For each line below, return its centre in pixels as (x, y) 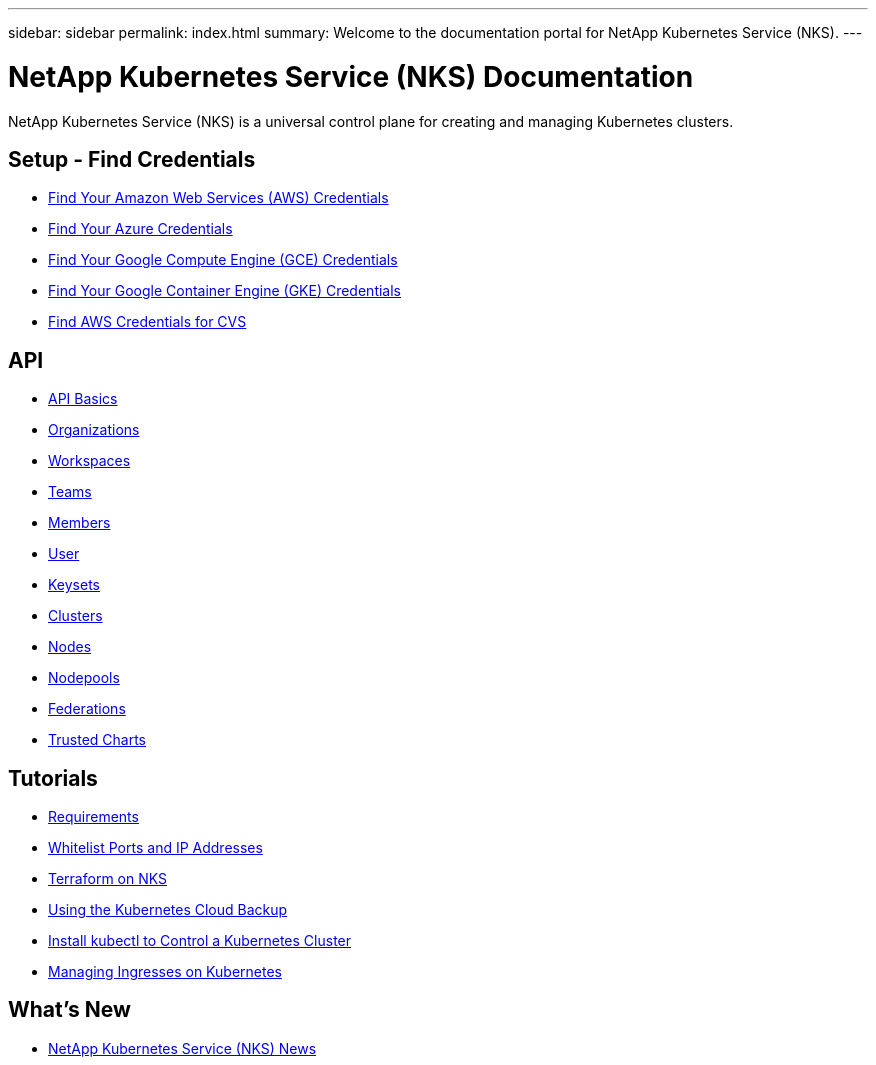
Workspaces (89, 461)
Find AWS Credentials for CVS (147, 322)
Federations (87, 709)
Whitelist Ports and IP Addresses (155, 848)
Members (79, 523)
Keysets (74, 585)
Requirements (93, 817)
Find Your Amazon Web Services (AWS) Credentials (218, 198)
